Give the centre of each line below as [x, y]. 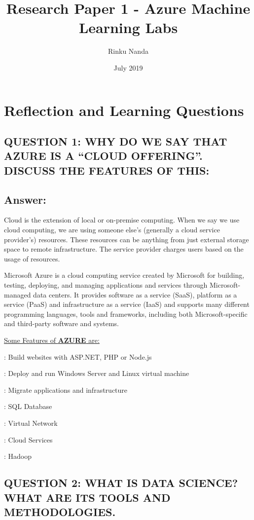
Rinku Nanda [128, 51]
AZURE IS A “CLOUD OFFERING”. [103, 156]
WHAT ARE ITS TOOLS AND [87, 497]
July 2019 [128, 67]
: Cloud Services [28, 439]
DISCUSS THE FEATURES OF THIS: [107, 170]
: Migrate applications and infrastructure [66, 390]
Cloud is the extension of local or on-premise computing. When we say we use [122, 220]
